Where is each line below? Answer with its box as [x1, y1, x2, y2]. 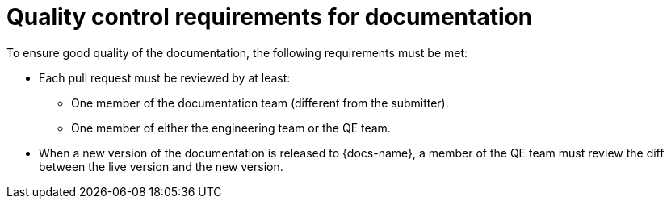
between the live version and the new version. [39, 159, 283, 174]
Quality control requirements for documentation [6, 3, 533, 31]
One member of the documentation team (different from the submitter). [71, 95, 449, 110]
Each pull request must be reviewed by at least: [39, 70, 291, 85]
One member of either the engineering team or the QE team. [71, 120, 391, 135]
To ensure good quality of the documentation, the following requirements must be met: [6, 45, 468, 60]
